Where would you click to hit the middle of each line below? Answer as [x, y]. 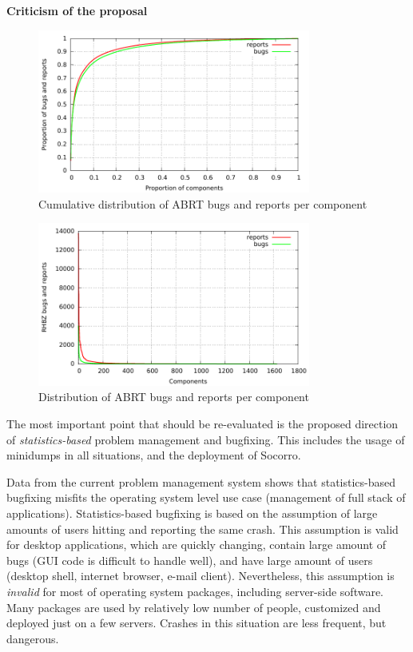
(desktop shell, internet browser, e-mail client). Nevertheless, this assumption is [201, 576]
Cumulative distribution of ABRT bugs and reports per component [203, 203]
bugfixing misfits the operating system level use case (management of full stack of [206, 497]
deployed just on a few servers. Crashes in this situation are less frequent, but [197, 623]
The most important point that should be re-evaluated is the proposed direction [203, 423]
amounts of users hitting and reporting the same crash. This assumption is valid [203, 529]
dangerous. [33, 638]
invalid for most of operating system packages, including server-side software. [195, 591]
